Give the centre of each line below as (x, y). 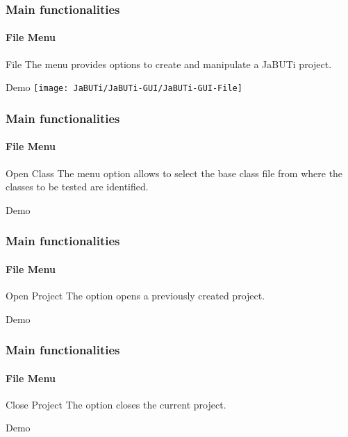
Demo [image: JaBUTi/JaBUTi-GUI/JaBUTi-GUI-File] (124, 87)
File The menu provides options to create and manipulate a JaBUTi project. (169, 64)
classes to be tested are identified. (77, 187)
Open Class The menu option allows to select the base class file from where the (174, 173)
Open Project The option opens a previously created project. (135, 295)
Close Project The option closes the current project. (116, 404)
